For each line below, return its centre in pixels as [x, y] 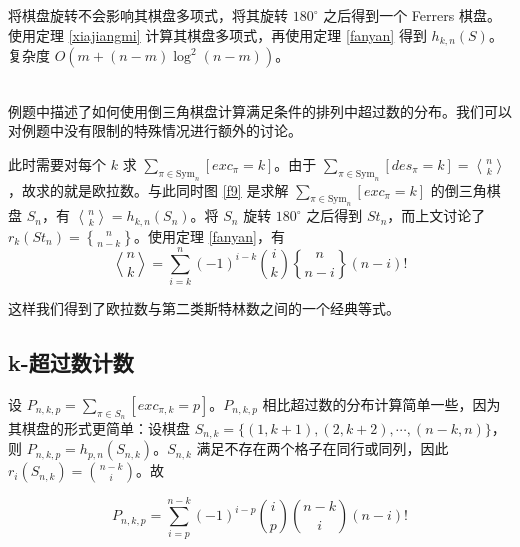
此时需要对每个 [57, 163]
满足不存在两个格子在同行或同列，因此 [322, 448]
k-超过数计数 [71, 361]
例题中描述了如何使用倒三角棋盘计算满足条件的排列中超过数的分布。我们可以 [260, 110]
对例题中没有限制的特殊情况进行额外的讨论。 [155, 130]
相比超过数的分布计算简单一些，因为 [381, 403]
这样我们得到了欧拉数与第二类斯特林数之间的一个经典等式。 [204, 307]
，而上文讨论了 [436, 215]
